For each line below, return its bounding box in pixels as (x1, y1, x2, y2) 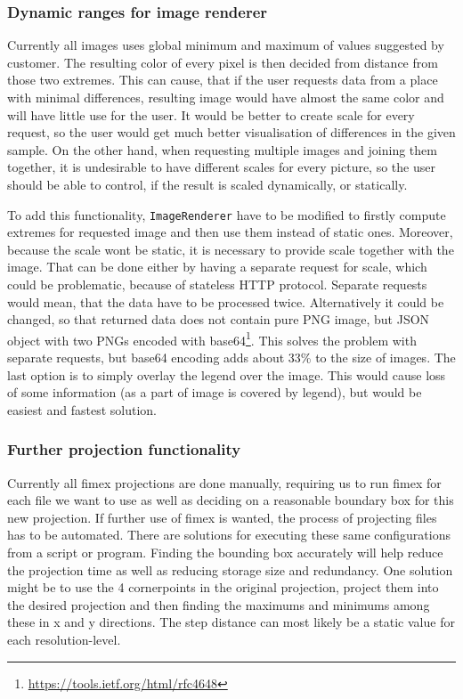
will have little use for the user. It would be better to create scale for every (7, 105, 415, 124)
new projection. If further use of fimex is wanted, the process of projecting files (7, 508, 437, 526)
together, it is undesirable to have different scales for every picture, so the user (7, 158, 435, 176)
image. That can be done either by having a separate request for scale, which (7, 257, 427, 276)
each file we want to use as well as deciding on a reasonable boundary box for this (7, 491, 454, 509)
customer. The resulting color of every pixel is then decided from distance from (7, 53, 438, 71)
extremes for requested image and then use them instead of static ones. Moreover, (7, 223, 453, 241)
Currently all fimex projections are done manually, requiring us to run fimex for (7, 473, 442, 492)
